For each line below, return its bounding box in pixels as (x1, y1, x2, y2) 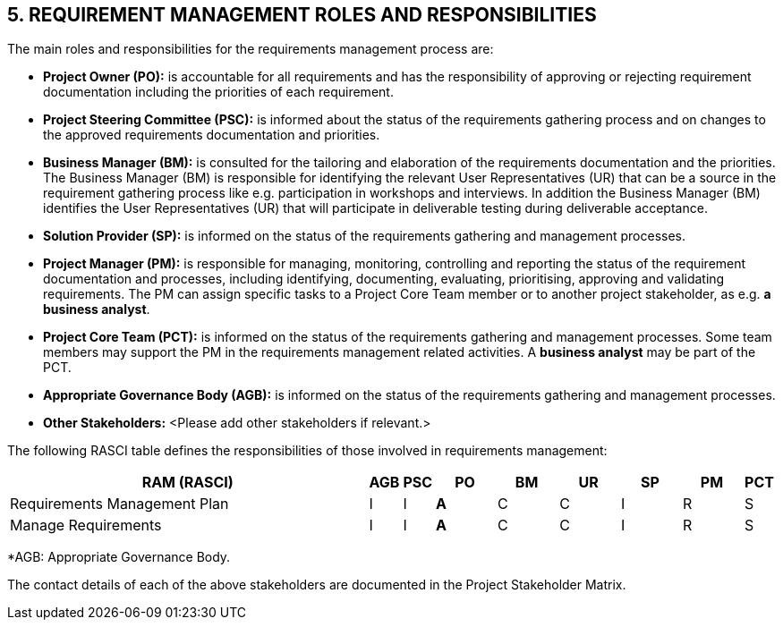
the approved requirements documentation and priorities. (43, 127, 380, 143)
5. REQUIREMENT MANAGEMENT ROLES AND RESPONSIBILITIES (7, 4, 597, 26)
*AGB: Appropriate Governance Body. (7, 549, 231, 565)
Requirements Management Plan (10, 495, 229, 513)
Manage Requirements (10, 516, 162, 535)
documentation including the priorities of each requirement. (43, 84, 394, 100)
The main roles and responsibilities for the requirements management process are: (7, 41, 494, 57)
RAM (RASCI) (141, 473, 234, 492)
